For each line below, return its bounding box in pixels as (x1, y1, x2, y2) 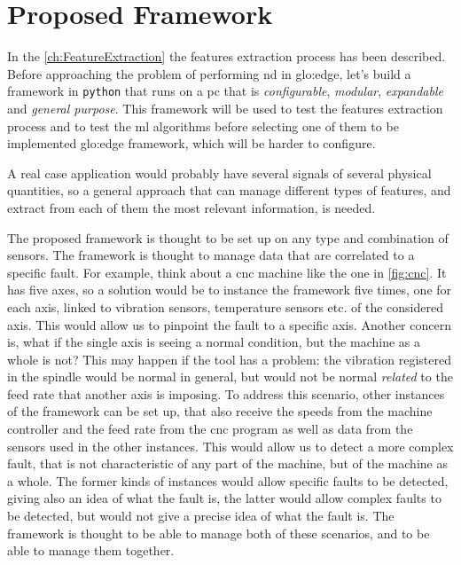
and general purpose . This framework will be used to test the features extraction (7, 98, 443, 117)
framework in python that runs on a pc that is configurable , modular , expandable (7, 82, 443, 100)
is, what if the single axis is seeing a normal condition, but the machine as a (7, 333, 420, 351)
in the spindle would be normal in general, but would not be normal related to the (7, 367, 453, 386)
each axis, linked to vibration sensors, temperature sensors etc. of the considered (7, 297, 443, 316)
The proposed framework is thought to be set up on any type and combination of (7, 228, 449, 247)
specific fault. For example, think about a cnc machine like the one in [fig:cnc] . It (7, 263, 447, 281)
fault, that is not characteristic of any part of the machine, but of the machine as (7, 454, 448, 473)
